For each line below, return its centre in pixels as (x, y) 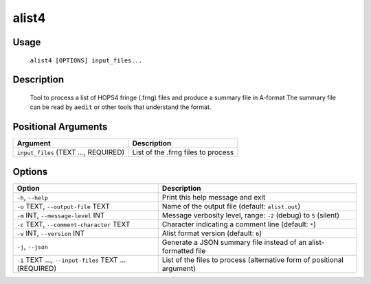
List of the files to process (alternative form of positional (252, 259)
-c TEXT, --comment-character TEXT (74, 224)
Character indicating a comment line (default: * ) (239, 224)
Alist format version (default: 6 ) (212, 233)
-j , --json (32, 246)
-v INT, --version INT (51, 233)
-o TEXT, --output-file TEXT (63, 206)
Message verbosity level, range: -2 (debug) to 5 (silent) (251, 215)
